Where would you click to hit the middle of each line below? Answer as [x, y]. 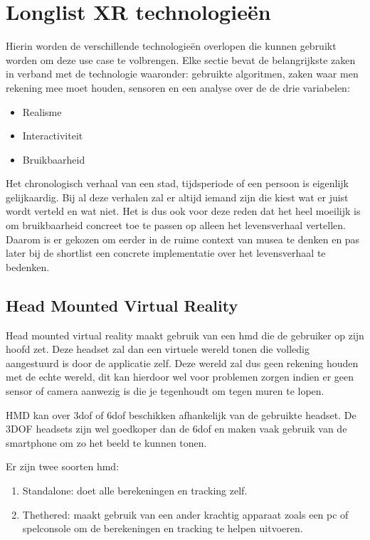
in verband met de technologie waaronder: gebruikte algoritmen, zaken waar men [182, 74]
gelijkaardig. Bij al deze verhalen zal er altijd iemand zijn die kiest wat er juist [177, 197]
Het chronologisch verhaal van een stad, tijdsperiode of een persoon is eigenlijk [177, 183]
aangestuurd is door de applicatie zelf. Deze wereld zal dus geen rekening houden [182, 362]
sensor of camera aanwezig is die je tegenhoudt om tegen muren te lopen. [165, 391]
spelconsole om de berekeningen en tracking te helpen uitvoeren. [163, 528]
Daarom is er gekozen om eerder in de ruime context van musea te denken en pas [183, 239]
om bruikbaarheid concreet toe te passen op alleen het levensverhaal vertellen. [176, 225]
